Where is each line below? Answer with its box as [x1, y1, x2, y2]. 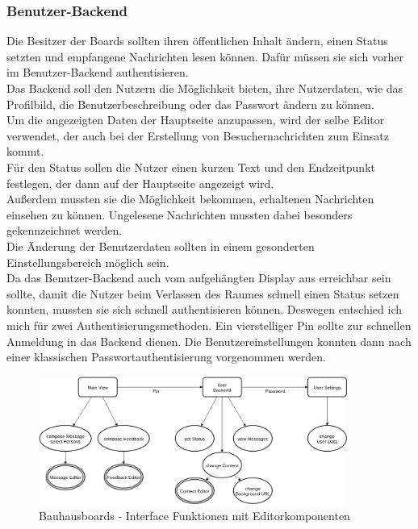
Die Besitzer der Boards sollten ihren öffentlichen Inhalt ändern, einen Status [6, 32, 388, 49]
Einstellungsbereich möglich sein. [6, 253, 169, 270]
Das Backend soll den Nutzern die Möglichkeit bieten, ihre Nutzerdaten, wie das [6, 80, 403, 96]
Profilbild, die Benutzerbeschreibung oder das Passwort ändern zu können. [6, 95, 374, 112]
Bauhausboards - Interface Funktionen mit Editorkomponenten [39, 507, 350, 524]
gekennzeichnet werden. [6, 222, 123, 239]
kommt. [6, 143, 44, 160]
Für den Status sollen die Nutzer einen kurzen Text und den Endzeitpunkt [6, 158, 375, 175]
